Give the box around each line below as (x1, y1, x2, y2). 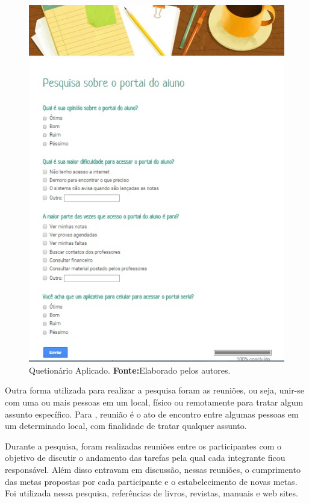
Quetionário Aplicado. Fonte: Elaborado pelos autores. (29, 363, 231, 376)
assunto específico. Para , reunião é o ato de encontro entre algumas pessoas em (5, 407, 299, 420)
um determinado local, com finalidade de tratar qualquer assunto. (5, 419, 247, 432)
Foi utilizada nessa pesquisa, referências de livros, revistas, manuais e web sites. (5, 487, 298, 499)
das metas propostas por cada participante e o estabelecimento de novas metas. (5, 475, 298, 487)
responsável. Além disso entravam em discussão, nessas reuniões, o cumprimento (5, 463, 301, 475)
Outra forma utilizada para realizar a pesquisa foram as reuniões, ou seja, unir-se (5, 384, 305, 397)
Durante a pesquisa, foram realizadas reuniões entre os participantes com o (5, 439, 281, 452)
